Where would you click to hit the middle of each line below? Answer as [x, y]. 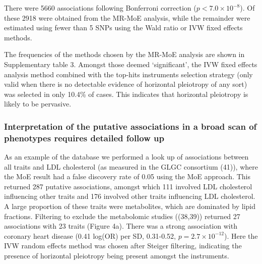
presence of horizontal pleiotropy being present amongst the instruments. [117, 256]
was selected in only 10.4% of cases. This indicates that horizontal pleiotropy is [126, 94]
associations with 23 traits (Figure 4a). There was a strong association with [121, 226]
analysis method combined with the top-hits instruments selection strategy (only [128, 74]
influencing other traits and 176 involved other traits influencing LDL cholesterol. [130, 196]
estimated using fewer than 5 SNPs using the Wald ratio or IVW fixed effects [123, 28]
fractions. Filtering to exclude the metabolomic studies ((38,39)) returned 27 [122, 216]
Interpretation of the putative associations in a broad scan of [130, 126]
